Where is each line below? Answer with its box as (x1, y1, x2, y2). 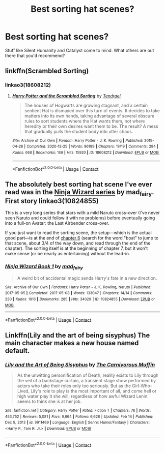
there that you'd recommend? (5, 53, 65, 59)
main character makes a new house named (5, 338, 139, 347)
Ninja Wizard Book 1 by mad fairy (5, 263, 83, 271)
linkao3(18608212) (5, 82, 51, 89)
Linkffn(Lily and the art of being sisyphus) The (5, 331, 150, 339)
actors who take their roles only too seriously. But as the (17, 383, 131, 389)
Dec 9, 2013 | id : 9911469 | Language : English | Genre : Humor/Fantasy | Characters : (5, 420, 150, 425)
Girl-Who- (132, 383, 152, 389)
